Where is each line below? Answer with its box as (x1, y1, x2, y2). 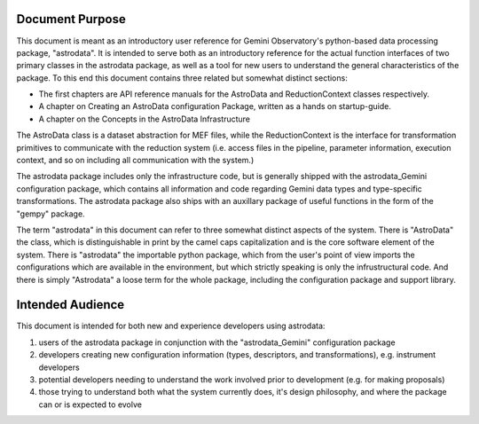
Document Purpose (16, 12, 126, 27)
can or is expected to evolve (38, 399, 142, 410)
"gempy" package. (16, 208, 85, 219)
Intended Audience (16, 297, 125, 312)
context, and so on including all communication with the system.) (16, 155, 255, 166)
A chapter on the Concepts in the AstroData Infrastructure (38, 114, 251, 124)
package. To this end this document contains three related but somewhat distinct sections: (16, 72, 348, 83)
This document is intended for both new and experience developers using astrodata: (16, 320, 326, 332)
